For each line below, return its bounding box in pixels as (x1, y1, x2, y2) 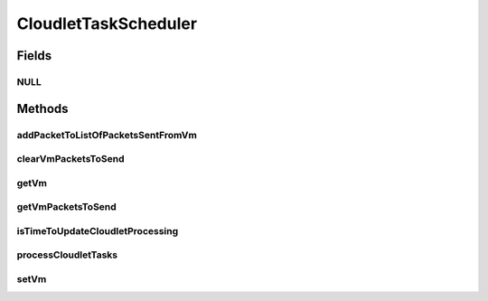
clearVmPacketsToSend (16, 153, 125, 165)
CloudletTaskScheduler (16, 14, 198, 33)
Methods (16, 100, 69, 117)
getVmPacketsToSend (16, 201, 117, 213)
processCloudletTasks (16, 249, 118, 261)
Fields (16, 48, 52, 63)
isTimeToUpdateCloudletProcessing (16, 224, 179, 237)
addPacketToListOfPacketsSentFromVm (16, 128, 198, 141)
